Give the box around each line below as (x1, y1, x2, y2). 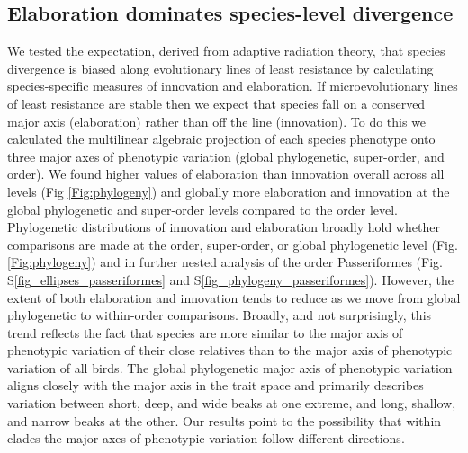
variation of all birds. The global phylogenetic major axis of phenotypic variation (7, 358, 453, 377)
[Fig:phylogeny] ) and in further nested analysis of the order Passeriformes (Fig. (7, 253, 443, 271)
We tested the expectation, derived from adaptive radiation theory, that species (7, 41, 445, 60)
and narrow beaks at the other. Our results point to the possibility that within (7, 411, 442, 430)
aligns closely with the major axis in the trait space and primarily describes (7, 376, 424, 395)
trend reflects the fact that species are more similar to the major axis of (7, 323, 403, 342)
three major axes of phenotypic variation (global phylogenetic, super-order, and (7, 147, 445, 165)
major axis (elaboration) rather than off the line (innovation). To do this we (7, 111, 427, 130)
